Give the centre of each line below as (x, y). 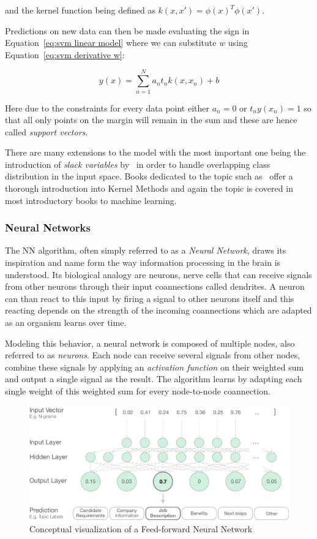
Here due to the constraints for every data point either (107, 107)
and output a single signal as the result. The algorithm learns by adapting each (154, 379)
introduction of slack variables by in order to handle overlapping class (138, 164)
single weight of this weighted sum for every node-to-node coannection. (138, 391)
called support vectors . (47, 131)
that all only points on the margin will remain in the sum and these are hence (151, 120)
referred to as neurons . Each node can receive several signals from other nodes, (153, 355)
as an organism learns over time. (66, 322)
